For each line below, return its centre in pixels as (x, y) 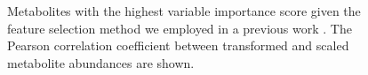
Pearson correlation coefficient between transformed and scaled (178, 45)
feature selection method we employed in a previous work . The (180, 28)
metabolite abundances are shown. (101, 62)
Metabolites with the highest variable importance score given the (184, 11)
